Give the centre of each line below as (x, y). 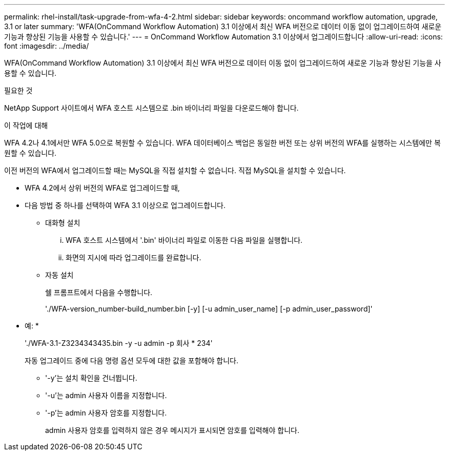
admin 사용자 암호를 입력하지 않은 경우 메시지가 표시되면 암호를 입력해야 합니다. (172, 430)
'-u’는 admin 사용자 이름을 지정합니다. (106, 395)
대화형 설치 (63, 223)
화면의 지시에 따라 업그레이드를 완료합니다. (134, 257)
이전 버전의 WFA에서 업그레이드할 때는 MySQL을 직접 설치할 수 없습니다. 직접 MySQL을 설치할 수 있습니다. (175, 170)
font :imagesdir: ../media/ (47, 46)
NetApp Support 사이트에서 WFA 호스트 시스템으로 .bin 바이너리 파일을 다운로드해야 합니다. (151, 108)
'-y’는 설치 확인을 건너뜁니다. (91, 378)
